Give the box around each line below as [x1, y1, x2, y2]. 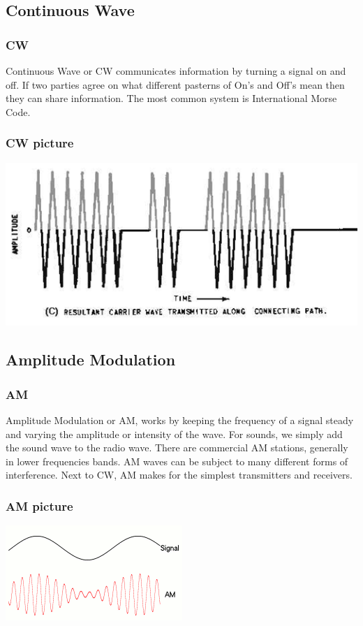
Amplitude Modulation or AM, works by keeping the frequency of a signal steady [6, 412, 354, 427]
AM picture [6, 497, 73, 514]
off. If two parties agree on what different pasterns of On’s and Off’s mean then [6, 77, 345, 92]
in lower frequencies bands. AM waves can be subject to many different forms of [6, 453, 348, 468]
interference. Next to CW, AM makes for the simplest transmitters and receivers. [6, 467, 353, 482]
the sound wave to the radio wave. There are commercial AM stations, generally [6, 440, 348, 455]
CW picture [6, 134, 74, 152]
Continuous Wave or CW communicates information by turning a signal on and [6, 64, 346, 78]
